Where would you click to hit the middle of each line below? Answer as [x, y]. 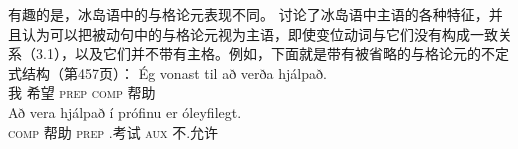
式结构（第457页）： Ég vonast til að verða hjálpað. [167, 72]
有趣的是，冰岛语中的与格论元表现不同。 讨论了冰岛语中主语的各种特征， [248, 14]
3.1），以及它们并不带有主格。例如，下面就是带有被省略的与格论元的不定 [272, 53]
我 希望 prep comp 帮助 [82, 92]
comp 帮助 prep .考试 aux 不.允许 [113, 131]
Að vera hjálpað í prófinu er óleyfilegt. [125, 111]
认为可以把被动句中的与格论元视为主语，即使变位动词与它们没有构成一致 [259, 33]
